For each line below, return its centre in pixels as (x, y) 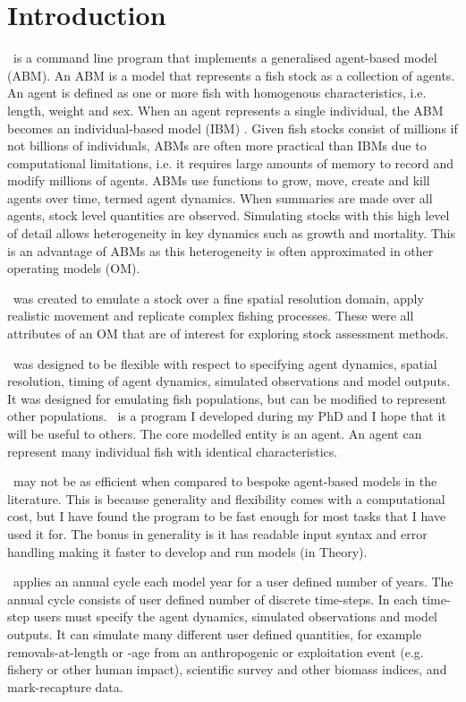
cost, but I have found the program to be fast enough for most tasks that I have (227, 516)
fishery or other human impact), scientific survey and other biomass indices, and (227, 669)
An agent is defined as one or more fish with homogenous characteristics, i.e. (217, 93)
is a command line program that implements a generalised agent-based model (225, 58)
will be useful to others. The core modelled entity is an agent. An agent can (215, 433)
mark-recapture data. (65, 686)
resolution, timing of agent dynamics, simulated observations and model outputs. (229, 381)
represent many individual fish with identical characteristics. (173, 451)
